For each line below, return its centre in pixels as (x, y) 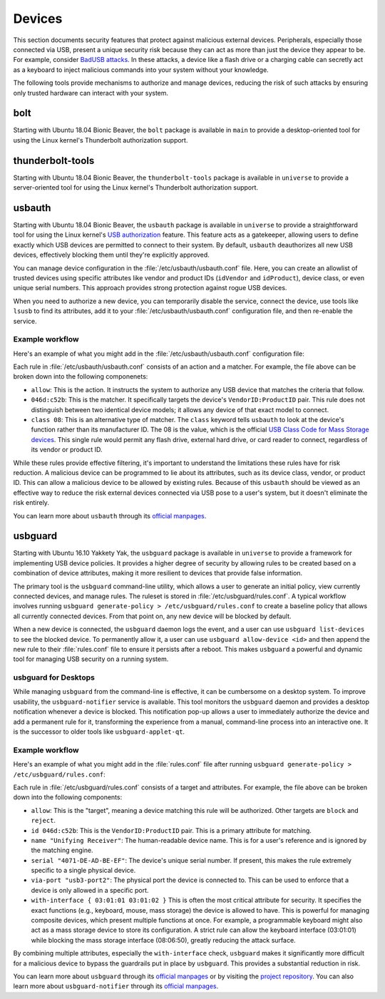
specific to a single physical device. (83, 871)
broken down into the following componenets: (81, 376)
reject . (43, 821)
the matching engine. (62, 850)
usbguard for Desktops (54, 677)
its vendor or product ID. (67, 450)
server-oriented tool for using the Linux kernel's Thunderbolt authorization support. (136, 188)
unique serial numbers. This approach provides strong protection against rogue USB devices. (150, 288)
